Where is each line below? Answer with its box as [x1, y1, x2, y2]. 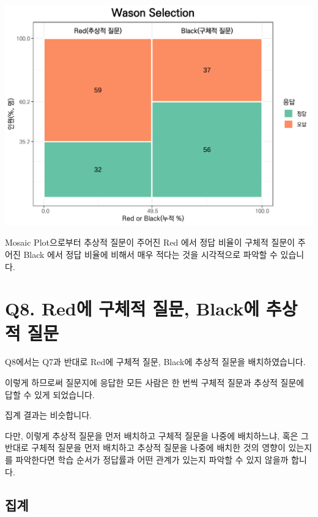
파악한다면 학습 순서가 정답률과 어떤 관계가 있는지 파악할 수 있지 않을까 [15, 453, 289, 466]
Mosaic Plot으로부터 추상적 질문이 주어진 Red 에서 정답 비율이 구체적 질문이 [5, 236, 295, 249]
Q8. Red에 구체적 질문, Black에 [5, 296, 260, 321]
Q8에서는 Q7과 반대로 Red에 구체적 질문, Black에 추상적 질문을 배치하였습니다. [5, 355, 306, 368]
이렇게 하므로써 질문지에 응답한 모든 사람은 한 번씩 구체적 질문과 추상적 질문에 [5, 376, 305, 389]
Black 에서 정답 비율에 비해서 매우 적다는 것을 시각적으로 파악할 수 [23, 247, 278, 260]
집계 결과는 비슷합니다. [5, 409, 92, 421]
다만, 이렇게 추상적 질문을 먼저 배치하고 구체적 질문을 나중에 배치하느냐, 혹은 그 [5, 429, 309, 442]
